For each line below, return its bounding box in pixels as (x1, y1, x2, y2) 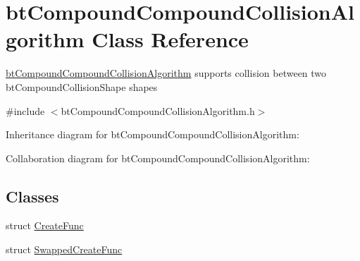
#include (6, 103, 45, 118)
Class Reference (92, 25, 249, 54)
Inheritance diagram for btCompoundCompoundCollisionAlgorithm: (6, 127, 299, 142)
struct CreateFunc (6, 218, 84, 233)
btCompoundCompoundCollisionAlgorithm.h (61, 103, 255, 118)
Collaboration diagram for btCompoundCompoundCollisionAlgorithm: (6, 150, 310, 165)
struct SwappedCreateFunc (6, 242, 123, 257)
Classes (6, 185, 59, 207)
